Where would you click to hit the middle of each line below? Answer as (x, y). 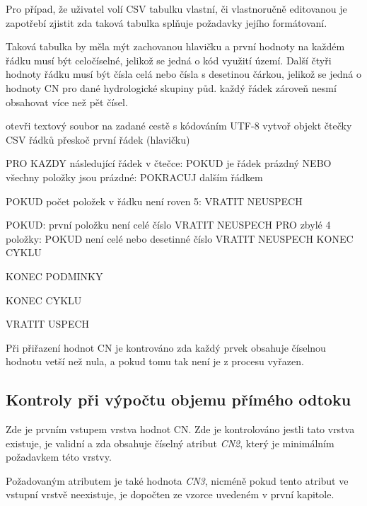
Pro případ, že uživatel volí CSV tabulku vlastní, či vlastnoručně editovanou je (176, 8)
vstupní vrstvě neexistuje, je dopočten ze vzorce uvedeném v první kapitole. (170, 494)
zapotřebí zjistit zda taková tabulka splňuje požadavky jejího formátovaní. (167, 22)
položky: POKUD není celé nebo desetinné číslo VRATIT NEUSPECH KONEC (180, 238)
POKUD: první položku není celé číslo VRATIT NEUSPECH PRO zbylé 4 (168, 225)
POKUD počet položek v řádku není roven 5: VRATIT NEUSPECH (154, 201)
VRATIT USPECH (48, 324)
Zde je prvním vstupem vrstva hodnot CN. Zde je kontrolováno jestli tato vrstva (180, 429)
